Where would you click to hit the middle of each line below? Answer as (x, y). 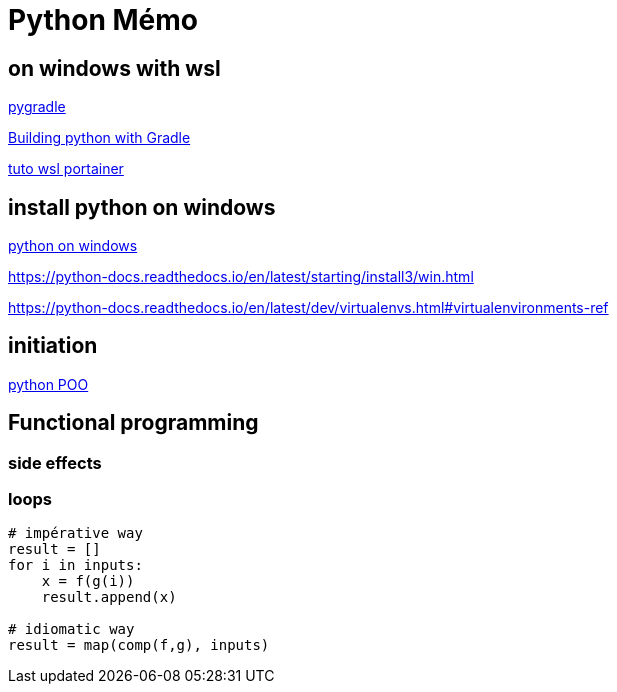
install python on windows (142, 207)
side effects (55, 462)
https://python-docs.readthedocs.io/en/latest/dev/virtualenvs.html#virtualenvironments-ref (308, 308)
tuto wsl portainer (66, 169)
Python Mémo (103, 20)
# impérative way (75, 533)
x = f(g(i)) (88, 581)
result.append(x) (109, 597)
